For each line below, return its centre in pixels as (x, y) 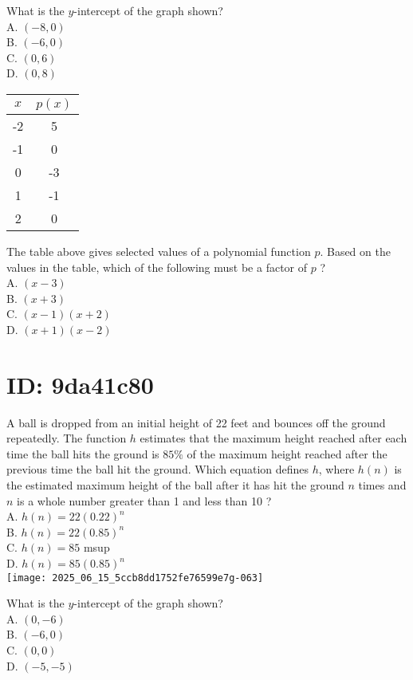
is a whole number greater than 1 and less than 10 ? (144, 500)
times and (382, 485)
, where (336, 469)
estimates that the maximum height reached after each (273, 438)
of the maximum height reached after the (287, 453)
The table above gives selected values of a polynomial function (159, 251)
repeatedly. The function (67, 438)
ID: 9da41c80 (80, 384)
